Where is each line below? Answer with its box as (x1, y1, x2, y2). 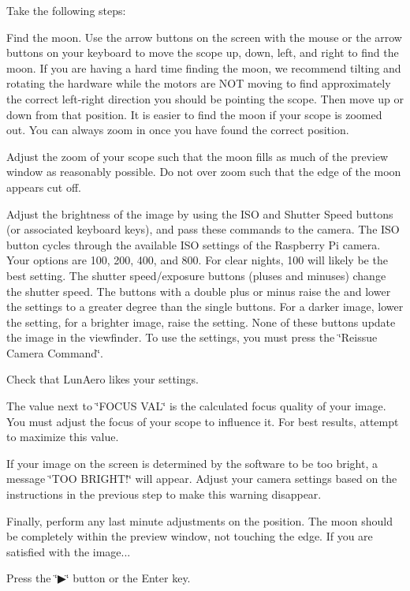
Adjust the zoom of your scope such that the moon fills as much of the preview (6, 148, 389, 164)
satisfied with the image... (6, 543, 131, 559)
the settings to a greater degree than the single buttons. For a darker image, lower (6, 298, 404, 315)
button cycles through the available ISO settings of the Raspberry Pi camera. (6, 236, 381, 252)
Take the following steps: (6, 2, 126, 18)
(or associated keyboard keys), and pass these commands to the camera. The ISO (6, 221, 400, 238)
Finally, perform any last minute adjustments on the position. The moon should (6, 512, 393, 529)
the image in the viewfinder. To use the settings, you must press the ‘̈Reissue (6, 329, 378, 346)
